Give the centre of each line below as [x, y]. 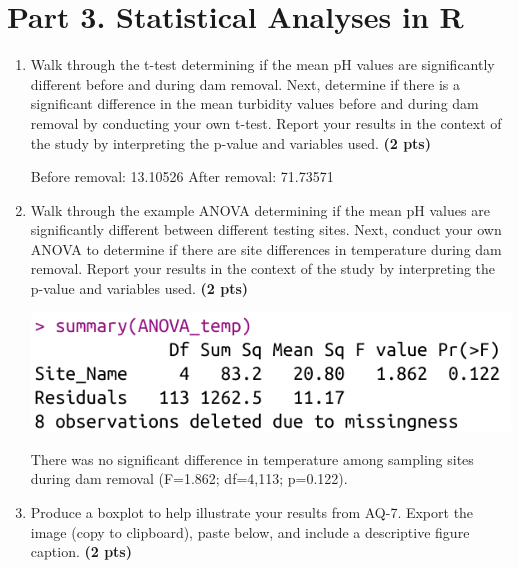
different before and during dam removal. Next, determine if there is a [245, 83]
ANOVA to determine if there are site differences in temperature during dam [266, 248]
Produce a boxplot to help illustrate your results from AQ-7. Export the [252, 512]
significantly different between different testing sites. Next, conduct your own [266, 229]
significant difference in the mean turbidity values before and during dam [254, 103]
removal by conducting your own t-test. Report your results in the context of [266, 122]
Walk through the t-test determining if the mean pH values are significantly [262, 64]
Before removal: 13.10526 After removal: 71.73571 [182, 176]
